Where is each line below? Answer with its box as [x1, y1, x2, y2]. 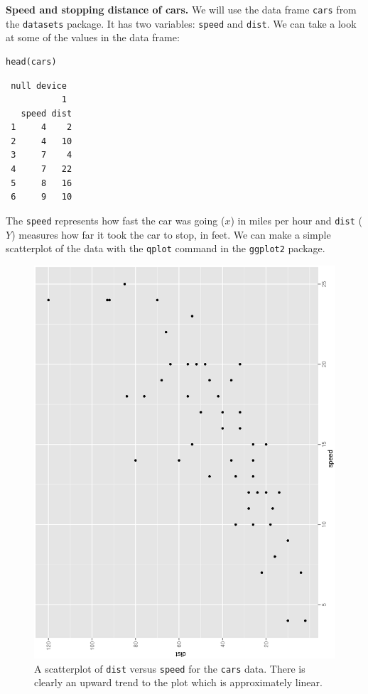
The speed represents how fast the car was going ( [6, 212, 225, 227]
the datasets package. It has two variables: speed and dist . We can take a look [6, 16, 357, 31]
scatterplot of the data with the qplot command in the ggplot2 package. [6, 241, 325, 256]
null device [11, 80, 67, 91]
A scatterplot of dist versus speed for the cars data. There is [34, 661, 305, 676]
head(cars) [6, 56, 57, 67]
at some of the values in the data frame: [6, 30, 180, 45]
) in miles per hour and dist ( [230, 212, 362, 227]
